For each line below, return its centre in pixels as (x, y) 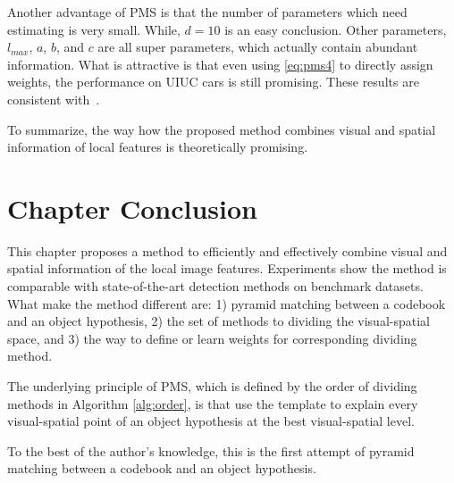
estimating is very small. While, (94, 29)
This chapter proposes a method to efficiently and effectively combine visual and (227, 250)
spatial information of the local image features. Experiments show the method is (227, 268)
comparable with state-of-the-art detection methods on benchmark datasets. (215, 286)
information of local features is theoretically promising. (158, 147)
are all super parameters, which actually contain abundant (258, 47)
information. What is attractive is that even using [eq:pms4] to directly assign (220, 64)
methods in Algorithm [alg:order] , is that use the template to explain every (213, 403)
